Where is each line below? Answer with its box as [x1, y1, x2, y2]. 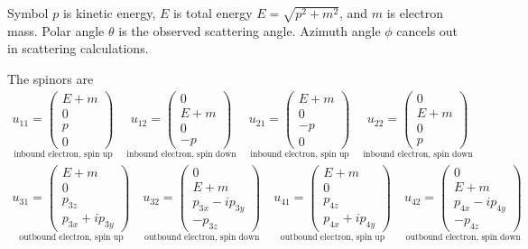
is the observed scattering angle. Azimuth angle [118, 21, 381, 40]
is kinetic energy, [62, 4, 156, 22]
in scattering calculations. [7, 39, 149, 58]
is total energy [172, 4, 253, 22]
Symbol [7, 4, 49, 22]
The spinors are [7, 69, 94, 88]
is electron [386, 4, 443, 22]
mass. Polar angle [7, 21, 105, 40]
